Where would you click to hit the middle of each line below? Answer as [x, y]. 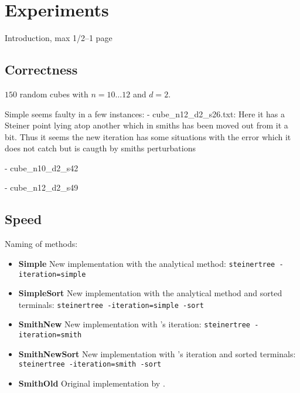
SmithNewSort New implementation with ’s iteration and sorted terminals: [157, 353]
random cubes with [54, 94]
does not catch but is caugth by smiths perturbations [100, 148]
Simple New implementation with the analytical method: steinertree [147, 263]
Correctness [41, 70]
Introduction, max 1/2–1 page [59, 38]
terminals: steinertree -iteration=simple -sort [111, 304]
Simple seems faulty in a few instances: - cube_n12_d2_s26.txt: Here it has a [145, 114]
